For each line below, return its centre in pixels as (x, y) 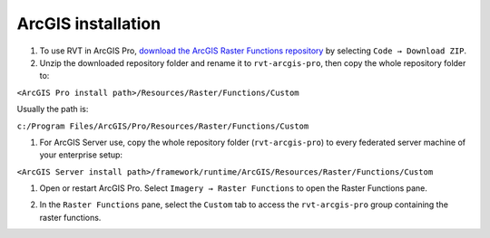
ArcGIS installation (89, 24)
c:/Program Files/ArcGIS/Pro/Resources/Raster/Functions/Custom (163, 126)
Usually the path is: (53, 109)
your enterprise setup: (81, 155)
